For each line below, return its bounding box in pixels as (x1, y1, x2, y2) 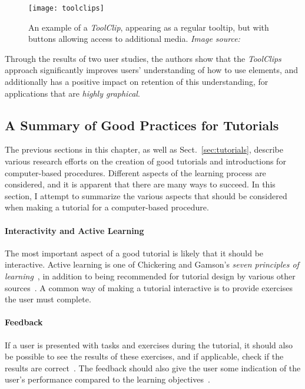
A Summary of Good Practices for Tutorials (5, 116, 279, 134)
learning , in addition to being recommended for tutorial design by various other (5, 269, 296, 282)
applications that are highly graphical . (5, 87, 140, 99)
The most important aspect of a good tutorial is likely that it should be (5, 246, 264, 259)
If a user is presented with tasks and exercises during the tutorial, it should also (5, 338, 293, 351)
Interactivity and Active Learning (5, 224, 144, 236)
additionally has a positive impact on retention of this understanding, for (5, 75, 268, 88)
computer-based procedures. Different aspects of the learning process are (5, 166, 266, 179)
